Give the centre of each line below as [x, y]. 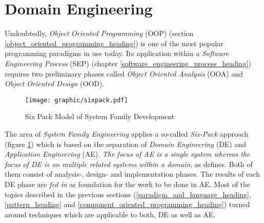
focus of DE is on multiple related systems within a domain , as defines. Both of [129, 164]
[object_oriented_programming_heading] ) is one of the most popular [114, 43]
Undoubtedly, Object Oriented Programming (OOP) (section [99, 33]
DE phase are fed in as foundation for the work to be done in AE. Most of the [128, 184]
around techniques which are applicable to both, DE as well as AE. [110, 214]
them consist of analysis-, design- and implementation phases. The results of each [133, 174]
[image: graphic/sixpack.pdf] [77, 100]
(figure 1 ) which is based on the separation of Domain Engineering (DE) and [126, 144]
